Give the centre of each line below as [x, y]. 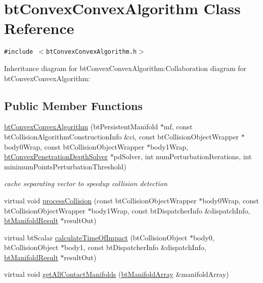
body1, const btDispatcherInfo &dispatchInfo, [135, 247]
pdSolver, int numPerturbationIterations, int [183, 156]
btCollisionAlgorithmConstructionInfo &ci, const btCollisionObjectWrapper [122, 136]
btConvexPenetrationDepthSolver [56, 156]
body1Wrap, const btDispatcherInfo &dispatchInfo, [171, 210]
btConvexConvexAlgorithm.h [92, 52]
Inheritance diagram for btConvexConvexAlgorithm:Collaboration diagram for [125, 68]
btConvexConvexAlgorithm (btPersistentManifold [81, 127]
